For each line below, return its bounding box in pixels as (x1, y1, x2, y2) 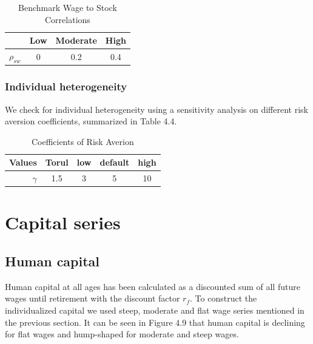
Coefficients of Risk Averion (31, 135, 134, 147)
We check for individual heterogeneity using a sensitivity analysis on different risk (5, 103, 308, 115)
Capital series (5, 210, 121, 235)
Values (9, 156, 37, 169)
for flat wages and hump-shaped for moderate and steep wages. (5, 328, 239, 340)
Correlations (45, 13, 90, 25)
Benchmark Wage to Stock (18, 1, 117, 13)
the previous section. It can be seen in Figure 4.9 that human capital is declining (5, 315, 305, 328)
